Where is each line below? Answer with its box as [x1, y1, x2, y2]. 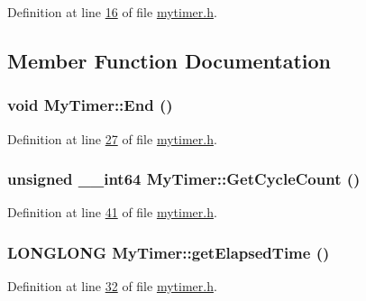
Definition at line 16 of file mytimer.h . [7, 3, 217, 21]
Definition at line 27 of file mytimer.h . [7, 129, 217, 148]
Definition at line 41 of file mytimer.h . [7, 203, 217, 222]
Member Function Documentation [7, 46, 332, 74]
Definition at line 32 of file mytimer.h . [7, 277, 217, 296]
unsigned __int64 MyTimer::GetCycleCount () [7, 168, 361, 190]
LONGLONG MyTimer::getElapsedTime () [7, 241, 330, 263]
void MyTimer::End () [7, 94, 173, 116]
